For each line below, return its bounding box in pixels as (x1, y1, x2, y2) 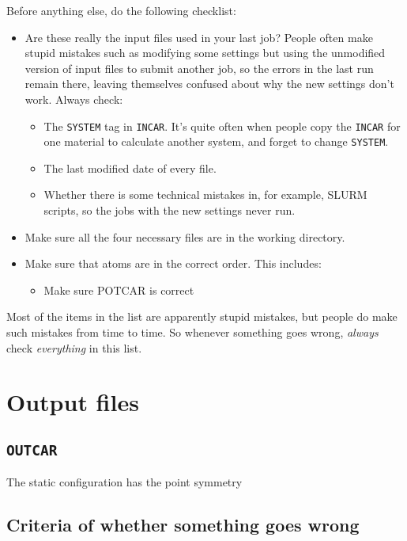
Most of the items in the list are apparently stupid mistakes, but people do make (6, 308, 398, 325)
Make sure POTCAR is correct (43, 281, 194, 298)
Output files (6, 386, 139, 418)
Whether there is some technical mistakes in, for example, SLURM (43, 186, 367, 203)
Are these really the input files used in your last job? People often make (24, 29, 373, 45)
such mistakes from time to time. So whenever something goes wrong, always (6, 324, 379, 341)
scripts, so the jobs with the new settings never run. (43, 202, 296, 219)
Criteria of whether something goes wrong (6, 512, 360, 537)
